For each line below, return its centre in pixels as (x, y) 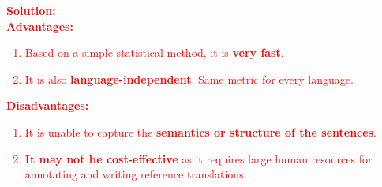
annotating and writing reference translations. (136, 174)
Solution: (31, 10)
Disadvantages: (48, 105)
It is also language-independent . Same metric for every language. (189, 79)
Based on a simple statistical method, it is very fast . (154, 52)
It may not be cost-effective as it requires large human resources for (198, 158)
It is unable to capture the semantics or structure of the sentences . (200, 131)
